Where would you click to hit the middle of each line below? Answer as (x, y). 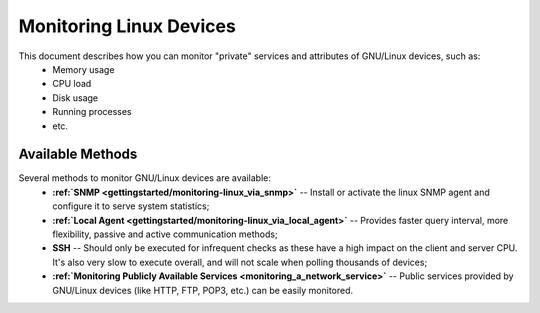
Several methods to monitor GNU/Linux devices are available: (145, 178)
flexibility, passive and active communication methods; (165, 234)
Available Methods (78, 154)
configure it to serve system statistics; (131, 206)
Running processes (92, 112)
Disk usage (75, 97)
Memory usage (83, 69)
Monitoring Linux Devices (127, 26)
